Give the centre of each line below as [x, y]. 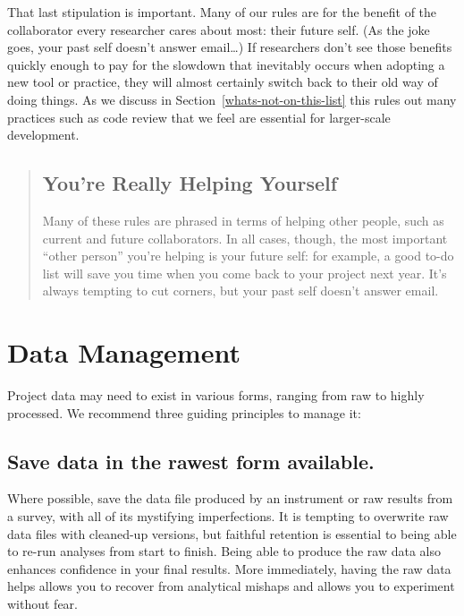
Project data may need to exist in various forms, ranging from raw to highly [216, 395]
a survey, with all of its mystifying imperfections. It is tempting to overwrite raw [228, 516]
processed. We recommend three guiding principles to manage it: [184, 412]
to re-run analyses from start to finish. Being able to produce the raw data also [224, 551]
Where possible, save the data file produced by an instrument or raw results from [230, 498]
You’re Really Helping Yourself [190, 183]
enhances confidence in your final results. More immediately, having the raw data [229, 568]
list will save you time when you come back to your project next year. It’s [245, 273]
